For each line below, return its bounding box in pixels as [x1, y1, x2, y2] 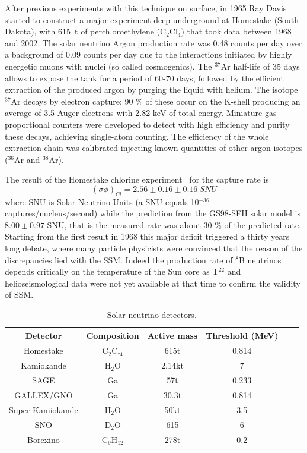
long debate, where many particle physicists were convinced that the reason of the [5, 242, 303, 254]
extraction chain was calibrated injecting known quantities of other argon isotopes [5, 141, 303, 154]
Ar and [14, 153, 40, 165]
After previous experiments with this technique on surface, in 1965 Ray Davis [5, 2, 287, 14]
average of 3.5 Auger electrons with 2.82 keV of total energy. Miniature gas [5, 106, 277, 119]
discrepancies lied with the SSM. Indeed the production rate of [5, 253, 233, 266]
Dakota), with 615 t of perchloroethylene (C [5, 25, 167, 37]
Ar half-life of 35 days [220, 59, 300, 72]
